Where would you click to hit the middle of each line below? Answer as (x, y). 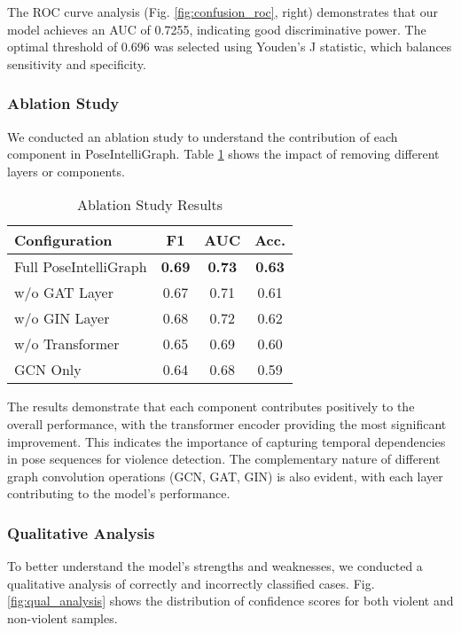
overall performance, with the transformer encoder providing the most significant (227, 423)
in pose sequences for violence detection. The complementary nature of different (224, 459)
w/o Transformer (67, 344)
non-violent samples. (63, 617)
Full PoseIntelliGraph (81, 267)
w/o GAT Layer (64, 293)
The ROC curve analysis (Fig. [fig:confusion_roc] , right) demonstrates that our (223, 12)
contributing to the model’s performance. (119, 493)
